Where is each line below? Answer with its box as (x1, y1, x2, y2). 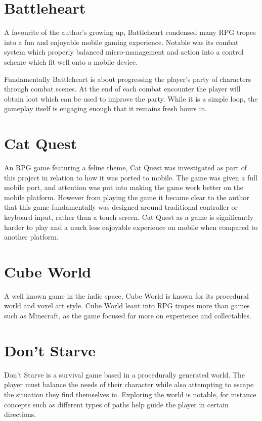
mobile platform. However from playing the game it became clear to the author (4, 192, 249, 202)
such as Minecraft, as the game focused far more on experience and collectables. (4, 310, 251, 321)
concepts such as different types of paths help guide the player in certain (4, 399, 229, 409)
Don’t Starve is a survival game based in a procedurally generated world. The (4, 369, 245, 380)
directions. (4, 409, 36, 419)
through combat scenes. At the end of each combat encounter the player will (4, 83, 241, 94)
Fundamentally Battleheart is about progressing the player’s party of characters (4, 73, 251, 84)
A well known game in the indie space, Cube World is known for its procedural (4, 290, 249, 301)
